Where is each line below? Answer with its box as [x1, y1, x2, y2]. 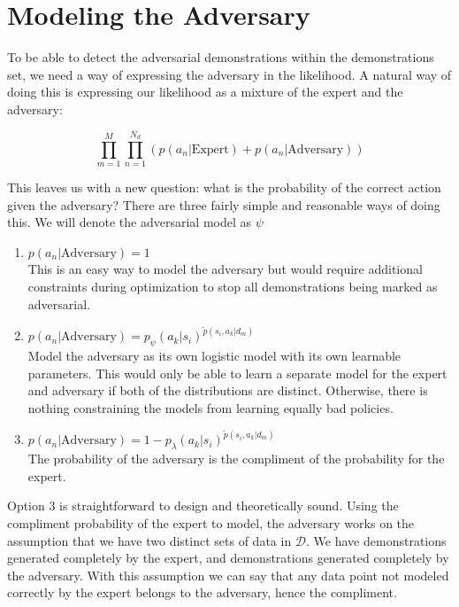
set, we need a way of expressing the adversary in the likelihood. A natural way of [7, 65, 452, 83]
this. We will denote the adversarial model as [7, 213, 252, 231]
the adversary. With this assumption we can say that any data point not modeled [7, 565, 449, 584]
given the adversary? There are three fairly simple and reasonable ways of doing [7, 195, 440, 214]
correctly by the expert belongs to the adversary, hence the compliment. [7, 583, 397, 602]
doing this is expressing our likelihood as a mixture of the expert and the [7, 82, 403, 101]
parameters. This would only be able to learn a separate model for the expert [27, 363, 448, 382]
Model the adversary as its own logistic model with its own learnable [27, 346, 402, 365]
